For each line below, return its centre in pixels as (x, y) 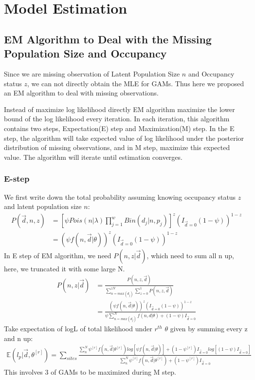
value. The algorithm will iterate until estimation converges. (93, 157)
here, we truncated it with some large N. (64, 268)
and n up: (18, 338)
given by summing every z (209, 329)
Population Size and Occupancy (85, 53)
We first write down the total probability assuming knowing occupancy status (120, 197)
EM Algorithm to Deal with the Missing (108, 39)
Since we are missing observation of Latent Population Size (92, 73)
